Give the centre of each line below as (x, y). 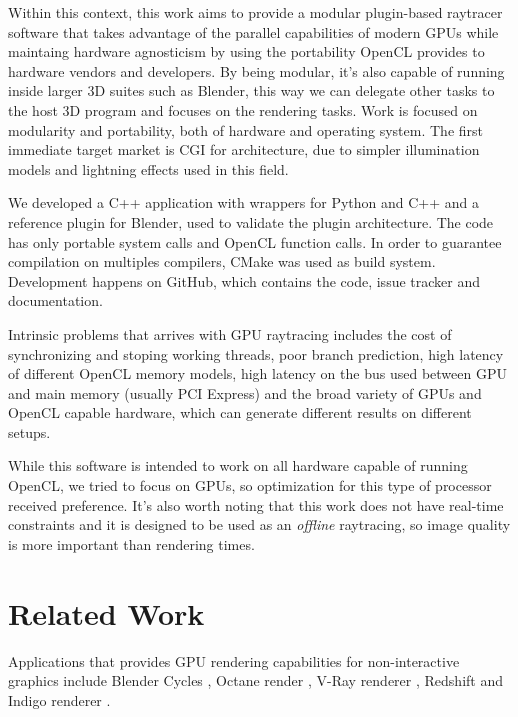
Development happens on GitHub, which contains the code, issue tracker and (244, 280)
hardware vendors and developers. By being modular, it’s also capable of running (256, 70)
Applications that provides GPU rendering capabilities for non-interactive (234, 660)
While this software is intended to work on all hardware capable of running (238, 465)
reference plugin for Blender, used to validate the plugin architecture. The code (251, 221)
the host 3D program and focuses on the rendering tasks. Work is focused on (243, 109)
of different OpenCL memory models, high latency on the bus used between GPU (257, 373)
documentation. (55, 300)
